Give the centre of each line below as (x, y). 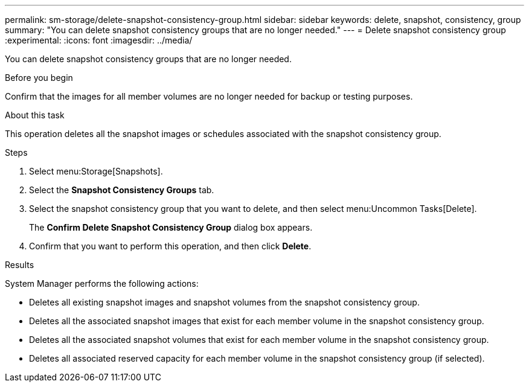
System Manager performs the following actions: (102, 283)
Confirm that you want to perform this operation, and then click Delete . (170, 246)
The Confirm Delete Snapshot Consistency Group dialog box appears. (171, 227)
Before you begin (39, 78)
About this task (35, 115)
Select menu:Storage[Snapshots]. (96, 171)
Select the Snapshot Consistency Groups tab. (122, 190)
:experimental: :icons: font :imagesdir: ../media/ (99, 40)
